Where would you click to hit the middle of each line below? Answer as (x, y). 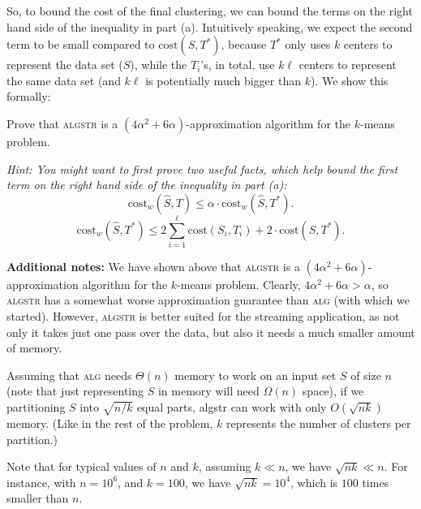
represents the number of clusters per (318, 423)
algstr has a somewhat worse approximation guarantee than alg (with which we (208, 300)
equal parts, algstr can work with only (232, 407)
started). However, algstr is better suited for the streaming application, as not (203, 316)
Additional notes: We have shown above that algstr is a (153, 266)
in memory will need (208, 391)
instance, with (41, 482)
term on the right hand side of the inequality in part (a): (147, 185)
